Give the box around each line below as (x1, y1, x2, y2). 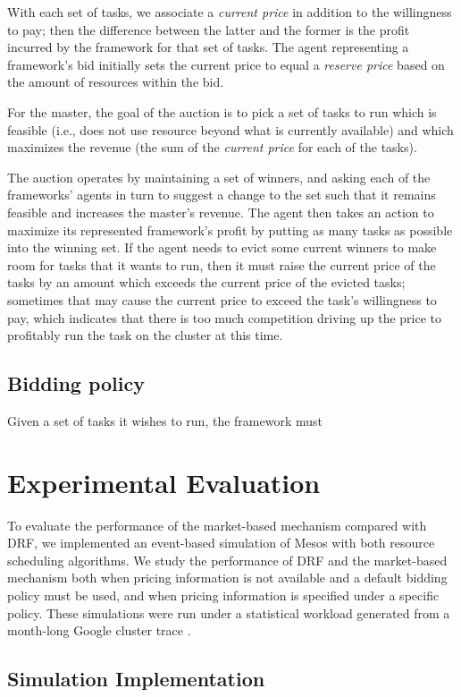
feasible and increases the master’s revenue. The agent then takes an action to (7, 202, 434, 221)
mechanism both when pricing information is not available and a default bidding (7, 568, 448, 587)
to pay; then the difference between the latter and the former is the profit (7, 20, 410, 38)
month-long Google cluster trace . (7, 621, 191, 640)
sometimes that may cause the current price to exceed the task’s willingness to (7, 290, 437, 309)
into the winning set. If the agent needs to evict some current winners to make (7, 238, 437, 257)
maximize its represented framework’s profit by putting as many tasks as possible (7, 220, 453, 239)
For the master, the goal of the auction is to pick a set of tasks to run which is (7, 102, 437, 121)
